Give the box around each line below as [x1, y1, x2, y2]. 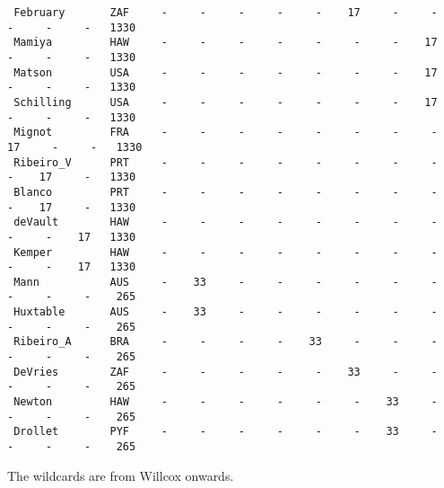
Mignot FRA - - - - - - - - [13, 126, 438, 139]
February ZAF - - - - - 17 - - [13, 6, 438, 19]
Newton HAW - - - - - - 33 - [13, 395, 438, 409]
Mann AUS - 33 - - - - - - [13, 275, 438, 288]
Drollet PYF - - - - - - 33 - [13, 425, 438, 439]
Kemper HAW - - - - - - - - [13, 245, 438, 259]
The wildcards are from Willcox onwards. [7, 466, 234, 484]
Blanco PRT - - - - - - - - [13, 185, 438, 199]
